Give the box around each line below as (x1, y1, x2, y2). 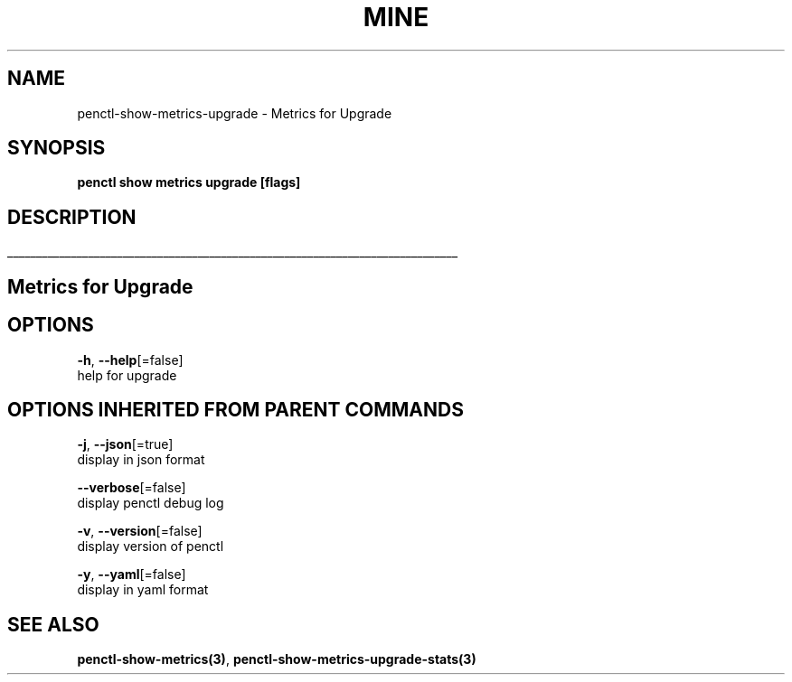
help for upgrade (77, 367, 177, 383)
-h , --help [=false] (77, 351, 184, 368)
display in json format (77, 452, 205, 468)
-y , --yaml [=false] (77, 566, 186, 583)
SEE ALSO (7, 612, 99, 636)
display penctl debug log (77, 495, 224, 511)
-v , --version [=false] (77, 523, 203, 539)
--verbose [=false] (77, 480, 186, 496)
